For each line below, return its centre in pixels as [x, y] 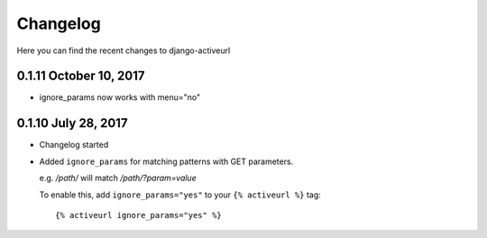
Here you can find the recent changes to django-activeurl [124, 50]
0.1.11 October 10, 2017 [81, 76]
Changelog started [74, 145]
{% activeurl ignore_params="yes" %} [139, 215]
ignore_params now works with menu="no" [120, 97]
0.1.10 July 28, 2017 [72, 123]
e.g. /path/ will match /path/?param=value [118, 178]
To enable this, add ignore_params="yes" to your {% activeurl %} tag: [180, 195]
